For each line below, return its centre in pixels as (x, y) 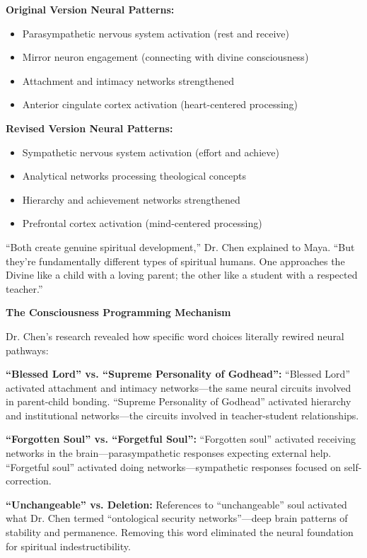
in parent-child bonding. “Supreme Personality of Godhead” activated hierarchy (179, 401)
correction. (29, 481)
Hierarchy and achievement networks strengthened (131, 199)
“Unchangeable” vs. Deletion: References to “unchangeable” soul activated (176, 504)
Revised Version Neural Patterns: (89, 128)
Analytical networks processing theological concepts (134, 176)
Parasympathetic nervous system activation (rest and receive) (156, 33)
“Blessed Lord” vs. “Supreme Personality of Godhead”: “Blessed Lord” (178, 374)
